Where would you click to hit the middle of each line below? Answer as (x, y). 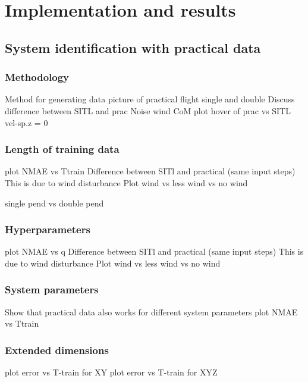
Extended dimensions (57, 350)
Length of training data (62, 149)
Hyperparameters (48, 229)
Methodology (37, 77)
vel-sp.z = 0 (26, 122)
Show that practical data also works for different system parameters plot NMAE (151, 311)
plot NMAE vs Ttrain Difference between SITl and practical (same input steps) (150, 171)
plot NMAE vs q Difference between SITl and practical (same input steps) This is (154, 251)
